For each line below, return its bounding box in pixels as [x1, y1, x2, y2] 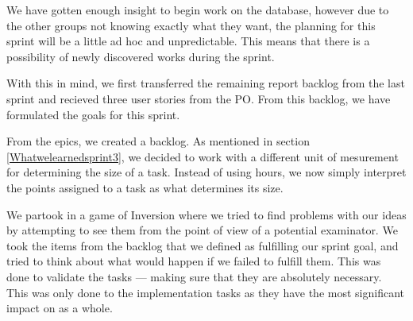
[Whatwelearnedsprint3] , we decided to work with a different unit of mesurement [6, 148, 399, 164]
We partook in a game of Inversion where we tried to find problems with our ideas [6, 206, 407, 222]
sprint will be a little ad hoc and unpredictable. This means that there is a [6, 33, 370, 49]
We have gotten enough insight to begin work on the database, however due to [6, 2, 389, 17]
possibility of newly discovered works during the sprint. [6, 48, 275, 64]
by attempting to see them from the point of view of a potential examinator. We [6, 222, 398, 238]
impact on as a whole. [6, 300, 113, 316]
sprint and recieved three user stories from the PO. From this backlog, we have [6, 90, 391, 106]
